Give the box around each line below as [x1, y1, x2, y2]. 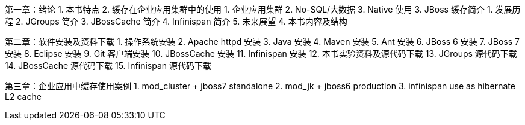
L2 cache [5, 92, 42, 102]
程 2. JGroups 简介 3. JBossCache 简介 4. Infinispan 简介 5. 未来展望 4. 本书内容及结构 [5, 16, 347, 26]
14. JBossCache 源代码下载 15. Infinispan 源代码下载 [5, 60, 211, 71]
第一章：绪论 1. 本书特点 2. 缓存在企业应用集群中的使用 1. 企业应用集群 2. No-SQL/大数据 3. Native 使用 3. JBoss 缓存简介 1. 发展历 [5, 4, 521, 14]
